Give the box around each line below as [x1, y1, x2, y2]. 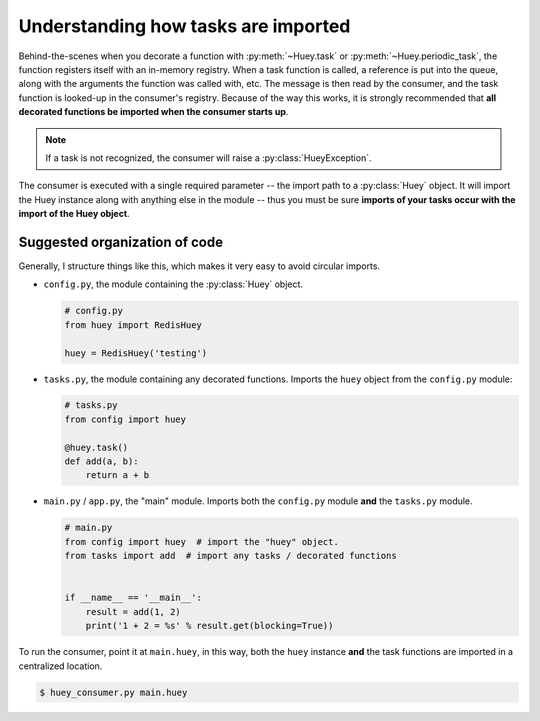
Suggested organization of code [18, 233, 224, 250]
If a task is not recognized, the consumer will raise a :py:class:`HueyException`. [45, 151, 372, 164]
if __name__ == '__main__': [64, 592, 202, 604]
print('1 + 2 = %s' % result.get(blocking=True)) [85, 620, 334, 632]
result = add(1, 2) [85, 606, 182, 617]
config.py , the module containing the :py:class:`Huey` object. [43, 278, 304, 290]
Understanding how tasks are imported [18, 15, 351, 37]
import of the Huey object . [18, 208, 130, 220]
